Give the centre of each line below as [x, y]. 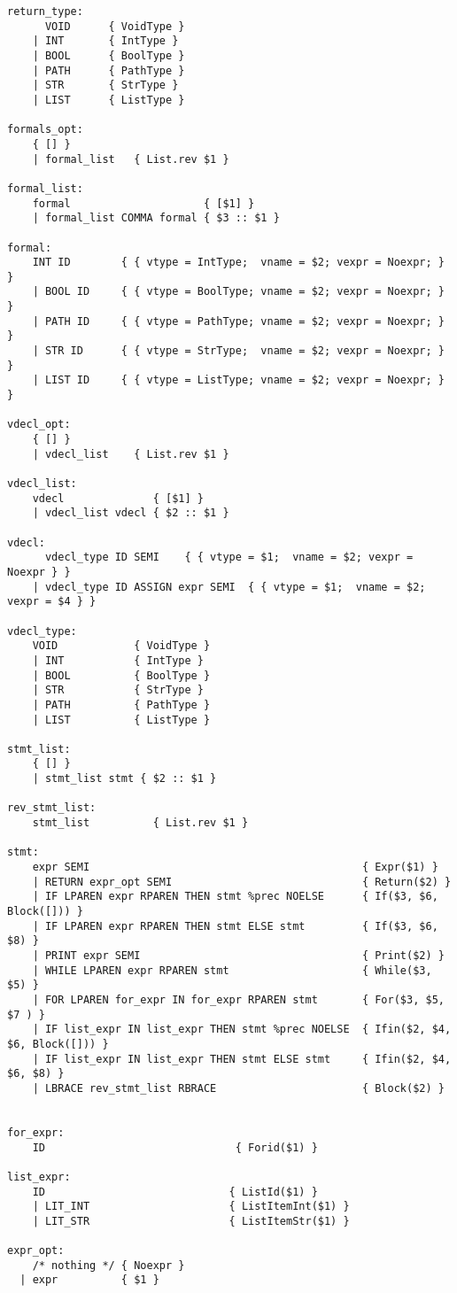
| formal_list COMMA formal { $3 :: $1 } [156, 218]
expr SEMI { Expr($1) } [235, 867]
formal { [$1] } [143, 203]
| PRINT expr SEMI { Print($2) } [238, 956]
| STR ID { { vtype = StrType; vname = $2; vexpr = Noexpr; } [238, 351]
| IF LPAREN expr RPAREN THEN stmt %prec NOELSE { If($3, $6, [235, 897]
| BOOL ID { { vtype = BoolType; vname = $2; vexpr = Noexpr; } [238, 292]
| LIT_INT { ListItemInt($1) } [191, 1207]
